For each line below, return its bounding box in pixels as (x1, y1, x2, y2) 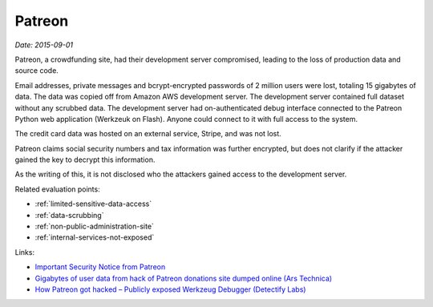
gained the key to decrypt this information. (14, 155, 156, 164)
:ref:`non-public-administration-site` (34, 221, 154, 232)
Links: (14, 247, 35, 257)
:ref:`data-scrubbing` (34, 210, 104, 220)
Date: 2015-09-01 (14, 40, 74, 50)
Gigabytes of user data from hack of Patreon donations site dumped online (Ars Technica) (34, 273, 333, 283)
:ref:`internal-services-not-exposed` (34, 232, 155, 242)
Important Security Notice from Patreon (34, 262, 166, 272)
